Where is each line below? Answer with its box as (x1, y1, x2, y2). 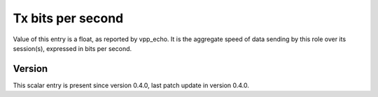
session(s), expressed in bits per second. (13, 44, 132, 52)
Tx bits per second (13, 10, 124, 26)
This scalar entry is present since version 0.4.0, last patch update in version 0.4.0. (13, 81, 250, 89)
